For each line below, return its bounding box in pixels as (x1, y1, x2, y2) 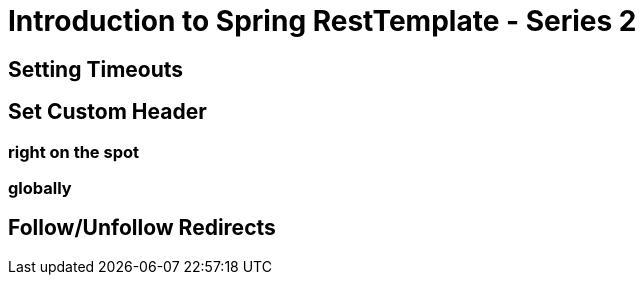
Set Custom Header (8, 99, 207, 125)
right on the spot (8, 141, 139, 162)
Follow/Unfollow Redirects (8, 215, 276, 241)
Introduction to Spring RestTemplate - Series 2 (8, 4, 637, 38)
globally (8, 177, 72, 198)
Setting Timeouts (8, 56, 184, 82)
